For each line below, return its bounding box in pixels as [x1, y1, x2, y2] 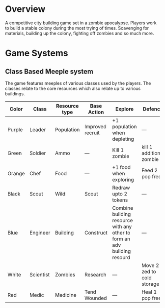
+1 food [112, 164, 131, 171]
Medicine [55, 291, 77, 298]
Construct [84, 229, 108, 236]
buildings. [5, 90, 25, 97]
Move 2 [141, 262, 160, 269]
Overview [5, 3, 46, 15]
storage [141, 280, 160, 287]
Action [88, 109, 104, 115]
